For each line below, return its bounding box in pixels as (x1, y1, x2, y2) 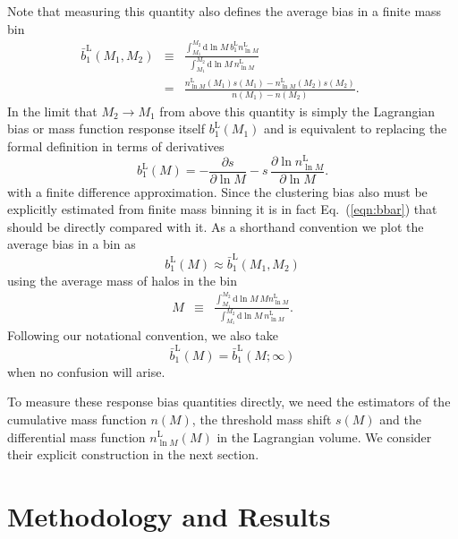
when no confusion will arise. (7, 362, 165, 381)
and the (379, 409, 422, 428)
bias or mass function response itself (7, 119, 206, 138)
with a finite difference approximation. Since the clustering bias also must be (7, 182, 428, 201)
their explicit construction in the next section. (7, 445, 259, 464)
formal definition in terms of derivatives (7, 136, 225, 155)
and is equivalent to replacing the (264, 119, 447, 138)
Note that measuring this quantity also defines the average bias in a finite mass (7, 2, 442, 20)
